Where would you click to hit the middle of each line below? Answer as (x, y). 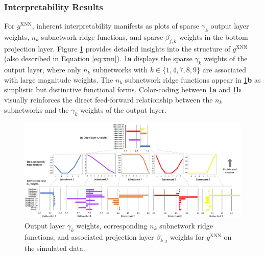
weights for (187, 236)
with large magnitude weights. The (59, 79)
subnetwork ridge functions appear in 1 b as (193, 79)
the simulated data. (55, 248)
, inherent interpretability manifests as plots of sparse (115, 26)
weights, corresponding (112, 225)
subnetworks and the (37, 109)
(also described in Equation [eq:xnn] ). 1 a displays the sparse (98, 58)
